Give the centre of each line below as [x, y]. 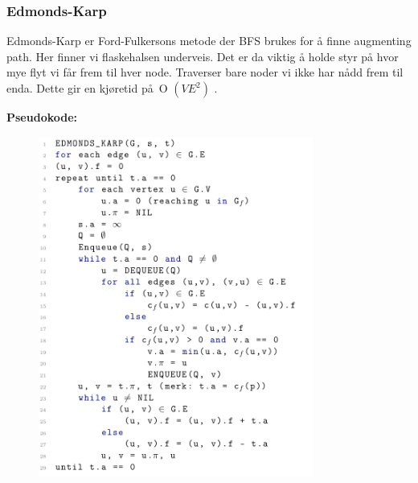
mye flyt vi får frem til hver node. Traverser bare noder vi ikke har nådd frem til [205, 72]
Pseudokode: [42, 117]
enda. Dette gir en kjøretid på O [87, 88]
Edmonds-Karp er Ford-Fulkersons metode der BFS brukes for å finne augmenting [209, 41]
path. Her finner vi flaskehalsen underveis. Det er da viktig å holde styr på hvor [203, 56]
